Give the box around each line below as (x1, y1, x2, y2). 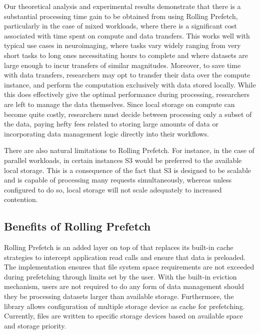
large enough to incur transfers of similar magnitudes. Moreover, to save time (4, 59, 241, 70)
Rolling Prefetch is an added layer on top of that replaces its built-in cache (4, 242, 233, 252)
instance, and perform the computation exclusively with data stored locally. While (4, 79, 256, 89)
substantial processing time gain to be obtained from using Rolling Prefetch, (4, 10, 238, 21)
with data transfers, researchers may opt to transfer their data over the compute (4, 69, 250, 80)
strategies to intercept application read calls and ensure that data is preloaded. (4, 251, 246, 262)
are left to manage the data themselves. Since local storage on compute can (4, 98, 235, 109)
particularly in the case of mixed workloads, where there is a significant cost (4, 20, 237, 31)
